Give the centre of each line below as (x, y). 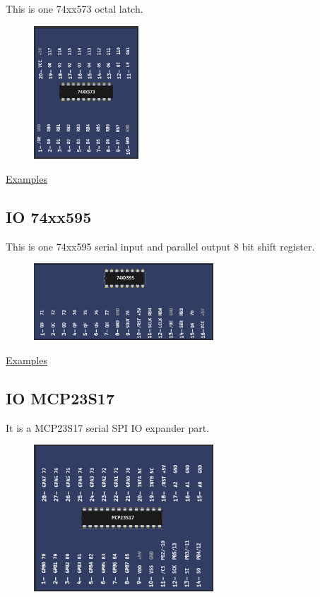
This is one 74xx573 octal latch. (75, 8)
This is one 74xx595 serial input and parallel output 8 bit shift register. (160, 246)
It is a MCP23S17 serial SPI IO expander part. (108, 427)
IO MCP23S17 (60, 398)
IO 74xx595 (49, 216)
